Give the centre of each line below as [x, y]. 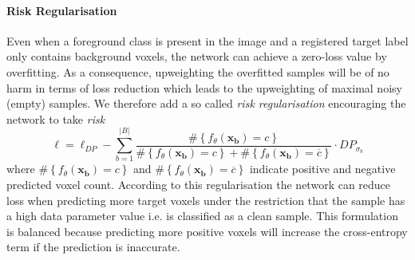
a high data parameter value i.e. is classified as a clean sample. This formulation [202, 216]
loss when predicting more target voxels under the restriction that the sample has [206, 200]
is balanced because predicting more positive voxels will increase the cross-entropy [207, 231]
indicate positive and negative [322, 169]
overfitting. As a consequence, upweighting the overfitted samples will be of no [198, 71]
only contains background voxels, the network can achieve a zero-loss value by [197, 56]
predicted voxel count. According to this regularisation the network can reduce [199, 185]
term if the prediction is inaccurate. [93, 247]
